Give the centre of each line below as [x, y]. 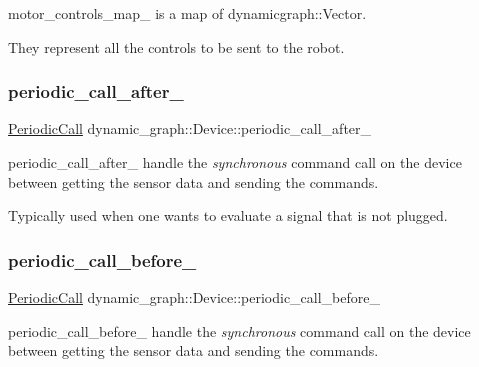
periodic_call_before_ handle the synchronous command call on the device [239, 330]
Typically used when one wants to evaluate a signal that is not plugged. [228, 215]
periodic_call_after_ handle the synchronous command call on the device [235, 162]
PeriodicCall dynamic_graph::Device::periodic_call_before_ [194, 297]
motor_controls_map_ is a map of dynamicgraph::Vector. [187, 13]
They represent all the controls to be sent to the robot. [176, 46]
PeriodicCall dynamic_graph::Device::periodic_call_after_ [190, 128]
